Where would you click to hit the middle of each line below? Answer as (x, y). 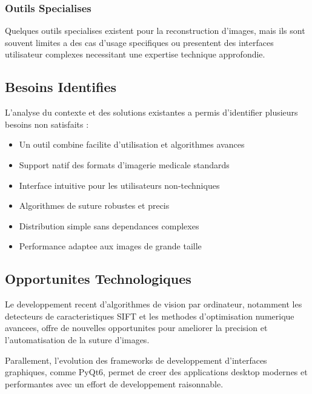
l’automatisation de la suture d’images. (77, 339)
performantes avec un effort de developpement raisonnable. (114, 383)
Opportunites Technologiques (98, 279)
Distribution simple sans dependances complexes (109, 225)
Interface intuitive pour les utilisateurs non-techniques (119, 185)
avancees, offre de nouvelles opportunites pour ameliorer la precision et (136, 328)
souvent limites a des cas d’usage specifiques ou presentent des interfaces (139, 42)
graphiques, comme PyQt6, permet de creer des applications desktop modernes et (156, 372)
